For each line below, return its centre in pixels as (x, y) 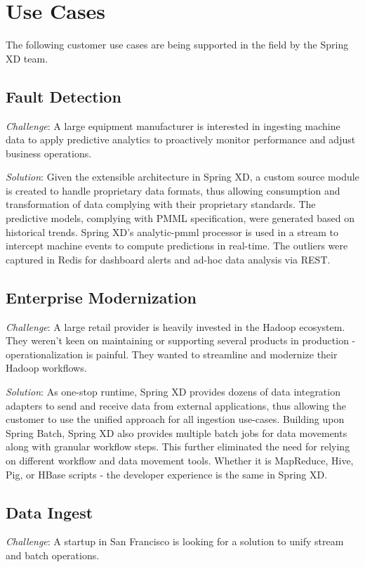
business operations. (49, 153)
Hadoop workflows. (46, 368)
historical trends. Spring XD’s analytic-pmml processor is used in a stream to (172, 232)
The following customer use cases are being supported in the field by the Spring (177, 45)
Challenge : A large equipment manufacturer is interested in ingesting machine (173, 125)
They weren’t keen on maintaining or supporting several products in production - (181, 340)
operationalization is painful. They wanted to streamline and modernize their (172, 354)
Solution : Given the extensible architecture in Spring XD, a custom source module (182, 177)
